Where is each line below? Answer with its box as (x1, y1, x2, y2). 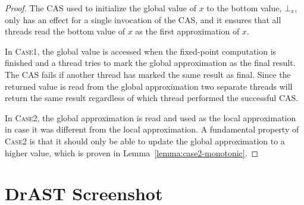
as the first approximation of (135, 25, 240, 37)
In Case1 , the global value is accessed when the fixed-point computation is (5, 45, 277, 57)
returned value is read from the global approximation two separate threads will (5, 80, 293, 92)
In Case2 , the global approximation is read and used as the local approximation (5, 111, 296, 124)
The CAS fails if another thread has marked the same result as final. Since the (5, 68, 291, 80)
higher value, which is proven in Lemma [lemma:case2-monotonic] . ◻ (5, 146, 259, 159)
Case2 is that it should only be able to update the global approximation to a (5, 134, 285, 147)
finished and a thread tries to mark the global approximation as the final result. (5, 56, 296, 69)
